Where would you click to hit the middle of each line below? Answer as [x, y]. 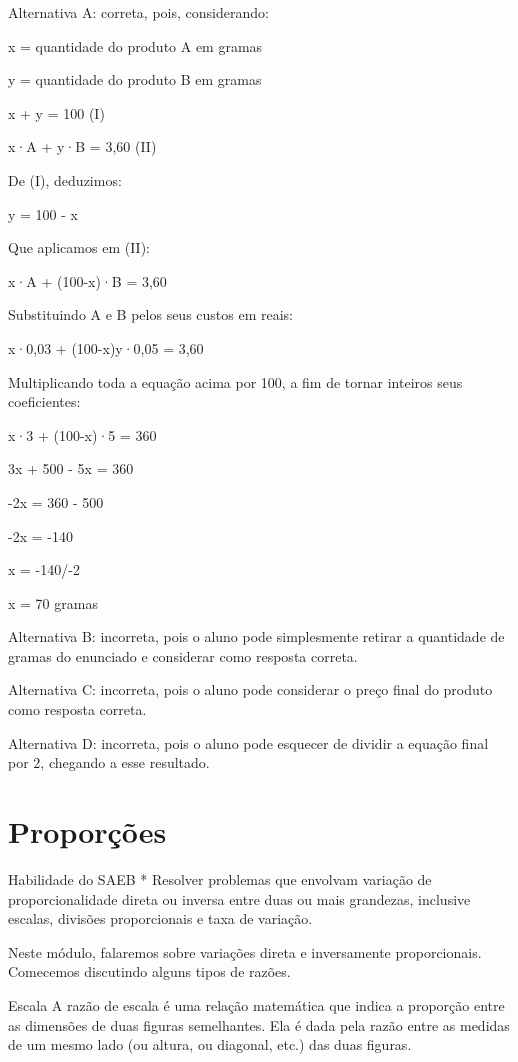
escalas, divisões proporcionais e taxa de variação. [160, 918]
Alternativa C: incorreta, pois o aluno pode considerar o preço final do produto [250, 689]
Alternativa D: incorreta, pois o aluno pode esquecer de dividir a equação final [248, 742]
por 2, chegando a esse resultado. [109, 762]
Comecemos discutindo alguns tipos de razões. [149, 971]
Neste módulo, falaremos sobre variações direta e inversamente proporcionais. [245, 951]
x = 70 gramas [53, 602]
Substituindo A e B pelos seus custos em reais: [151, 314]
